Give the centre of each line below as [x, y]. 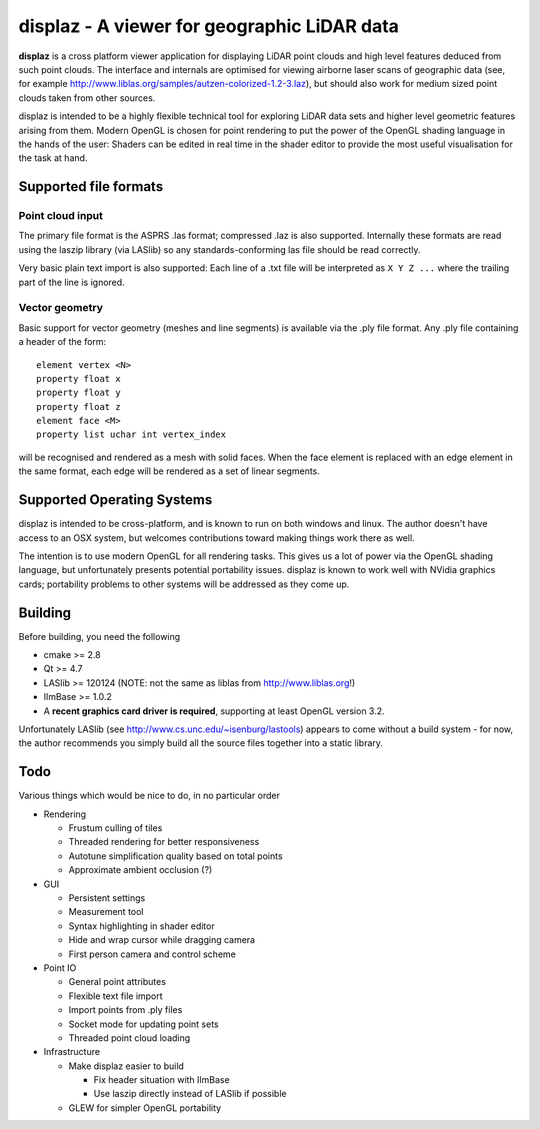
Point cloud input [61, 216]
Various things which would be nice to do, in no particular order [149, 796]
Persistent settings [107, 898]
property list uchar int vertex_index [131, 434]
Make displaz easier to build [126, 1066]
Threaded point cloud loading [129, 1037]
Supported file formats [91, 186]
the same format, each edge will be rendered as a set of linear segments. [169, 471]
